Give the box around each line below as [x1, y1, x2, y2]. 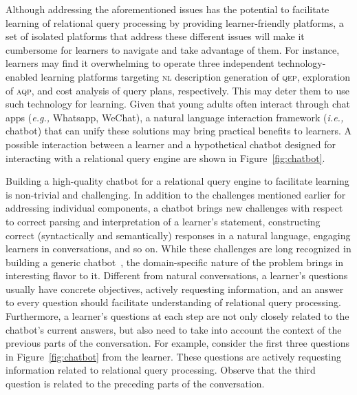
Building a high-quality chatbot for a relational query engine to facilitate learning [6, 174, 349, 188]
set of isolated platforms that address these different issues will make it [6, 29, 305, 43]
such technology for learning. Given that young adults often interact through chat [6, 97, 350, 111]
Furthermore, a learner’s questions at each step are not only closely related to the [6, 309, 349, 323]
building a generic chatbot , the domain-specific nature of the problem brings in [6, 254, 344, 269]
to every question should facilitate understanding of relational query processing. [6, 295, 341, 310]
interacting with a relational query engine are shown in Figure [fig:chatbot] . [6, 150, 325, 165]
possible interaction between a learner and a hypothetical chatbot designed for [6, 136, 336, 151]
